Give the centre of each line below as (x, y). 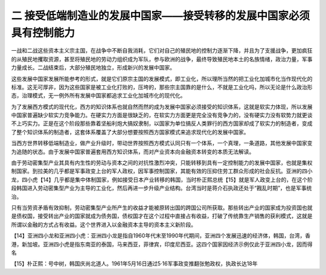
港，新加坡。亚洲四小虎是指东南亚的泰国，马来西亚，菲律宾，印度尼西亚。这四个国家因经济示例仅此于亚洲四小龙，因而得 (162, 244)
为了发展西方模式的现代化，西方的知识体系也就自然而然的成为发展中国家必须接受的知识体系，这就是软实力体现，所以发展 (162, 106)
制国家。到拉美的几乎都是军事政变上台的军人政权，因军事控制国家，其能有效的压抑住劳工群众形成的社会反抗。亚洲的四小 (162, 171)
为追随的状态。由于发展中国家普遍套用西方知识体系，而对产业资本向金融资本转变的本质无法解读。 (133, 152)
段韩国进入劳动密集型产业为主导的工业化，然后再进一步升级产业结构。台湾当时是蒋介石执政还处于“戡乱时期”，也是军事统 (161, 188)
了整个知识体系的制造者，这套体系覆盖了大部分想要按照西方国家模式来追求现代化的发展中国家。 (130, 132)
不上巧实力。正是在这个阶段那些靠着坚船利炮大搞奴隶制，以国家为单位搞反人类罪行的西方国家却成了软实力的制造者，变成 (162, 123)
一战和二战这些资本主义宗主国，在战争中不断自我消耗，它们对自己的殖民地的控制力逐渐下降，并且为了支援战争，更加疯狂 (162, 51)
